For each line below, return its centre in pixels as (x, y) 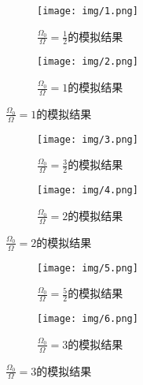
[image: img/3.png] (88, 139)
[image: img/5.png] (88, 268)
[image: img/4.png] (88, 191)
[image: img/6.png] (88, 319)
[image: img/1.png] (88, 11)
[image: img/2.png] (88, 62)
